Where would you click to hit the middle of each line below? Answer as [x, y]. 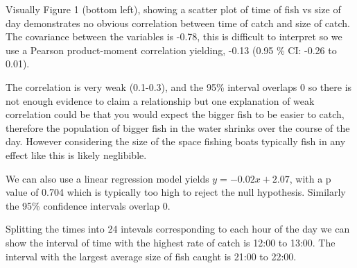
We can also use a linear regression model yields [107, 178]
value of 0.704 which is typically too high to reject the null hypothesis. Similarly [176, 192]
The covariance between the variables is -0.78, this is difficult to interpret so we [174, 36]
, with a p [310, 178]
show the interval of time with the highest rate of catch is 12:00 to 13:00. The [171, 242]
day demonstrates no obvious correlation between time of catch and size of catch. [178, 23]
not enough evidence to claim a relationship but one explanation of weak [160, 100]
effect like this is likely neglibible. [76, 154]
